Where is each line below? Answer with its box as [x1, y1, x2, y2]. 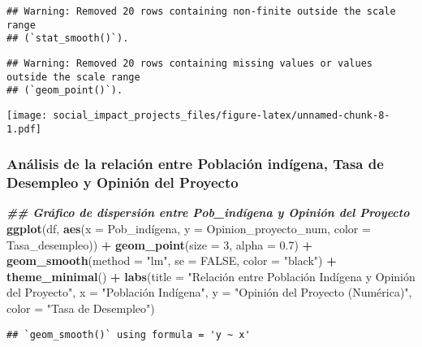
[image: [6, 109, 48, 121]
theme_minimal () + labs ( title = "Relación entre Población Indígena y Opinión [6, 267, 416, 284]
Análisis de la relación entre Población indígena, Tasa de [6, 154, 384, 174]
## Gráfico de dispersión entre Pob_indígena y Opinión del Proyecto [6, 204, 410, 221]
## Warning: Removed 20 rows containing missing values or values [6, 57, 373, 69]
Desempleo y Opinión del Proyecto [6, 172, 239, 193]
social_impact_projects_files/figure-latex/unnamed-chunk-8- [53, 109, 390, 121]
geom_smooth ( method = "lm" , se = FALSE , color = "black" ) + [6, 252, 337, 269]
